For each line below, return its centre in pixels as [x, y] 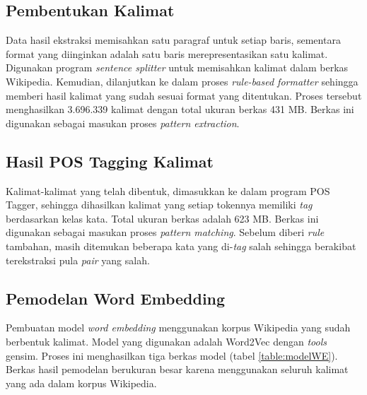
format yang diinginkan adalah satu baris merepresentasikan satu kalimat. [167, 53]
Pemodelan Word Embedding [116, 298]
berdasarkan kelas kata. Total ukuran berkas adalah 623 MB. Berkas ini [162, 218]
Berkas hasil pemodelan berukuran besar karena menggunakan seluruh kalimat [177, 369]
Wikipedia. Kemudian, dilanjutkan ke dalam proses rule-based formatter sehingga [182, 81]
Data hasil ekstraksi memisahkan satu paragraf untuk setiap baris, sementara [173, 40]
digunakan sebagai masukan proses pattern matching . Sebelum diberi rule [165, 232]
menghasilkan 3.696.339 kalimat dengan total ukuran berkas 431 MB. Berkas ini [180, 109]
